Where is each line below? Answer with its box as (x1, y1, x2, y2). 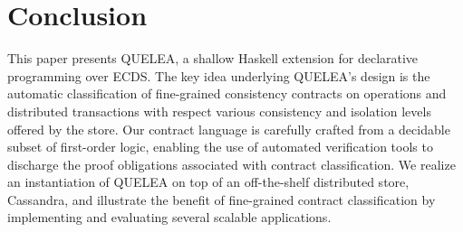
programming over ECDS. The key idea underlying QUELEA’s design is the (7, 66, 430, 85)
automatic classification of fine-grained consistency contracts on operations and (7, 84, 447, 103)
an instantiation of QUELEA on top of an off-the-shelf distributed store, (7, 172, 410, 191)
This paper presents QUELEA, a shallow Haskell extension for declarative (7, 49, 419, 68)
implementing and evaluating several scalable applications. (7, 208, 332, 227)
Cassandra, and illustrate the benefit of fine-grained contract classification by (7, 190, 436, 209)
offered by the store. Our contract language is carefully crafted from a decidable (7, 119, 450, 138)
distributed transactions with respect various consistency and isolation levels (7, 101, 431, 120)
